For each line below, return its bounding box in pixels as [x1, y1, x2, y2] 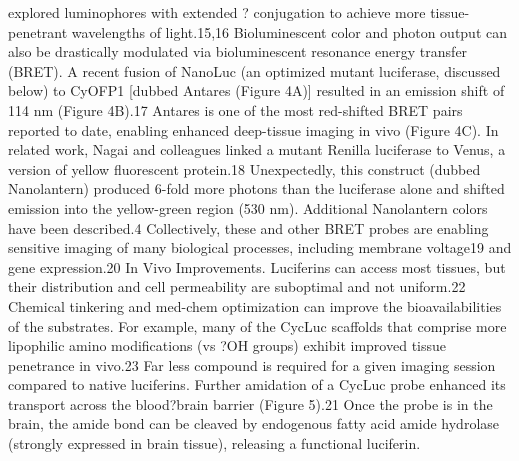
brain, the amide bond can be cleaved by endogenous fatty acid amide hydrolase [8, 413, 500, 434]
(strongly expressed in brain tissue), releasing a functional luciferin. [8, 433, 421, 454]
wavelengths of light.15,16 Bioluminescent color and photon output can [71, 21, 508, 42]
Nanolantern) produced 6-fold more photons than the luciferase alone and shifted [8, 178, 505, 199]
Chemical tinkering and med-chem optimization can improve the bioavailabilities [8, 295, 502, 316]
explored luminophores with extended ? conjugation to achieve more [8, 2, 426, 22]
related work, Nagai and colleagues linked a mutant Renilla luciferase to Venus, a [8, 139, 506, 160]
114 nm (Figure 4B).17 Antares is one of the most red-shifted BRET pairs [8, 99, 463, 120]
